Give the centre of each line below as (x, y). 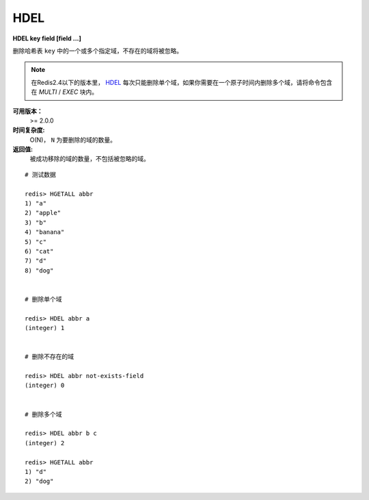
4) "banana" (45, 232)
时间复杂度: (29, 130)
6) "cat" (39, 251)
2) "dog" (39, 482)
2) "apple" (43, 213)
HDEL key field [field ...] (47, 38)
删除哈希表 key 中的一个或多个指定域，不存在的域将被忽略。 (98, 51)
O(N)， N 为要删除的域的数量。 (73, 140)
